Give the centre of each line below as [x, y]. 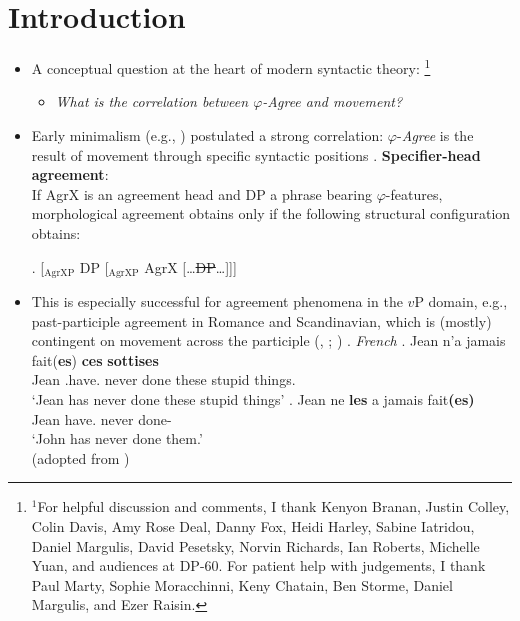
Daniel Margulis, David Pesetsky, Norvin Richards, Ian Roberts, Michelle [255, 545]
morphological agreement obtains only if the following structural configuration [271, 213]
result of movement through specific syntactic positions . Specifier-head [256, 154]
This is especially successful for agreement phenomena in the [217, 300]
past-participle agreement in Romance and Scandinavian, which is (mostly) [261, 320]
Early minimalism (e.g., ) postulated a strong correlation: [207, 134]
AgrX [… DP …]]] [190, 266]
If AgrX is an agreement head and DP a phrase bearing [201, 193]
